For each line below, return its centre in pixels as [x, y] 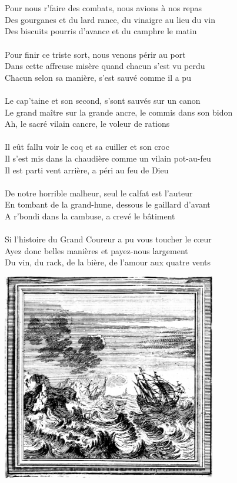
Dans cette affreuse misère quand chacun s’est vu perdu [105, 66]
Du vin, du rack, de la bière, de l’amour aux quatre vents [108, 262]
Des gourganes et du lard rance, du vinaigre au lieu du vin [110, 19]
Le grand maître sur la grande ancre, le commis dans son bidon [119, 112]
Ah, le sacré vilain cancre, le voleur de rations [87, 124]
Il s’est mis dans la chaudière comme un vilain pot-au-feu [108, 158]
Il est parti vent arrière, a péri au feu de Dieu [87, 170]
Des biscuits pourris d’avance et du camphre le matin [101, 31]
